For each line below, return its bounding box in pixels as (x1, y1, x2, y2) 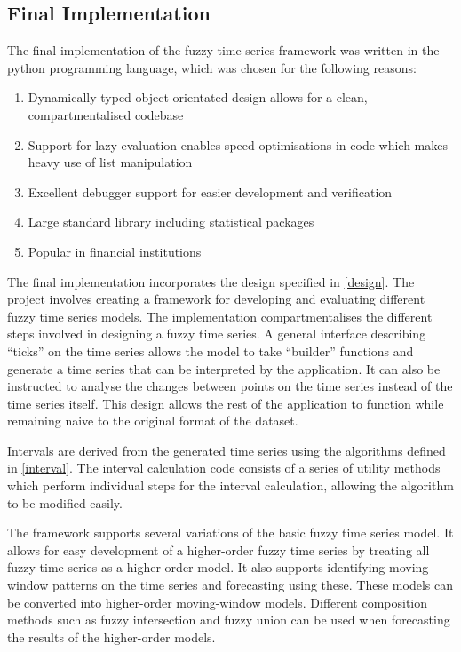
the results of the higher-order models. (7, 627, 216, 646)
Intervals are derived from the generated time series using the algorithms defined (7, 441, 446, 459)
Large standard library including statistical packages (28, 212, 314, 231)
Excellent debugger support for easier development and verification (28, 182, 393, 201)
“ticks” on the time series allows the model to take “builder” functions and (7, 341, 414, 360)
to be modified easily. (7, 493, 123, 512)
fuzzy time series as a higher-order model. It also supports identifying (7, 558, 385, 576)
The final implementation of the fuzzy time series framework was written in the (7, 41, 440, 60)
